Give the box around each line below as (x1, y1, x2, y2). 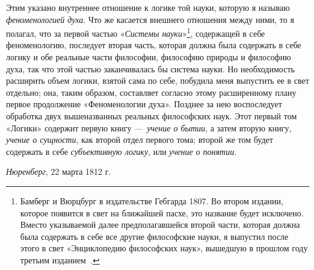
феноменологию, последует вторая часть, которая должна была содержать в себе (6, 39, 301, 51)
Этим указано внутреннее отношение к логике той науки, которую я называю (6, 1, 290, 13)
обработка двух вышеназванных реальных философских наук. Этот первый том (6, 110, 297, 122)
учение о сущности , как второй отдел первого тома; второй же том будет (6, 133, 273, 146)
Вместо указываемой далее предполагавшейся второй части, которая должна (20, 218, 300, 231)
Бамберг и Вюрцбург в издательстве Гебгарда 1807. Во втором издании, (20, 194, 283, 207)
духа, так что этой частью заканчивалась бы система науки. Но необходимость (6, 62, 295, 75)
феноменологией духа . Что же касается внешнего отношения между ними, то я (6, 13, 294, 25)
